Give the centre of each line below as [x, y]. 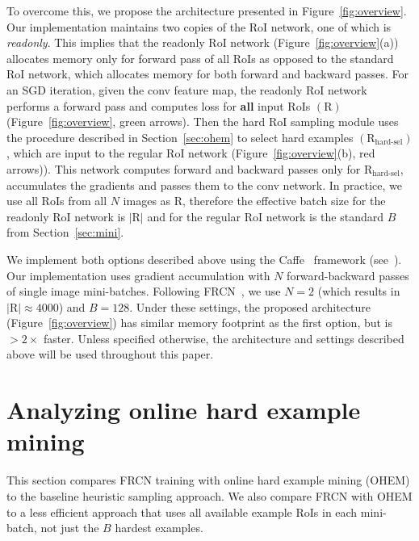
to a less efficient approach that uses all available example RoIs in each [182, 512]
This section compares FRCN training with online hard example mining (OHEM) [208, 480]
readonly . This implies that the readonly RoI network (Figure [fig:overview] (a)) [203, 42]
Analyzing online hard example [184, 410]
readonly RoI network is [66, 216]
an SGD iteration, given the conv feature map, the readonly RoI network [187, 89]
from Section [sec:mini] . [65, 232]
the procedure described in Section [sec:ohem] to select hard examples [180, 137]
